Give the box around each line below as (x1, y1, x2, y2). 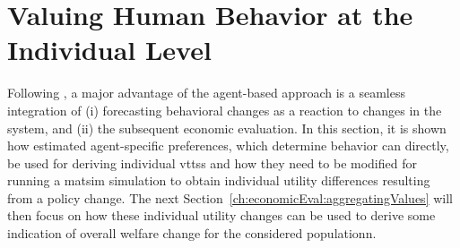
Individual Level (7, 31, 212, 68)
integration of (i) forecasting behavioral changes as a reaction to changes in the (7, 100, 442, 119)
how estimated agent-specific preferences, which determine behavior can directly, (7, 136, 449, 155)
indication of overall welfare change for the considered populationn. (7, 224, 377, 243)
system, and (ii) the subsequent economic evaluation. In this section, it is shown (7, 118, 447, 137)
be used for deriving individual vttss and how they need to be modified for (7, 153, 417, 172)
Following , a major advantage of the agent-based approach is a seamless (7, 83, 405, 102)
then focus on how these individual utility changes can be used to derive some (7, 206, 436, 225)
